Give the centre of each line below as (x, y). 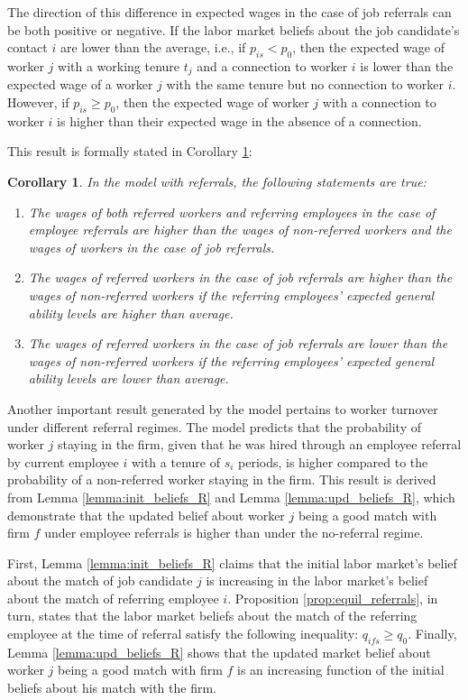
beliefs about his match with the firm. (112, 688)
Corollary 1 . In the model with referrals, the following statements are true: (217, 182)
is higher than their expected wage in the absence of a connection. (239, 120)
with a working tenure (119, 65)
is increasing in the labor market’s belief (317, 580)
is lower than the (407, 65)
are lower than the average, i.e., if (153, 47)
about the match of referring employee (113, 598)
